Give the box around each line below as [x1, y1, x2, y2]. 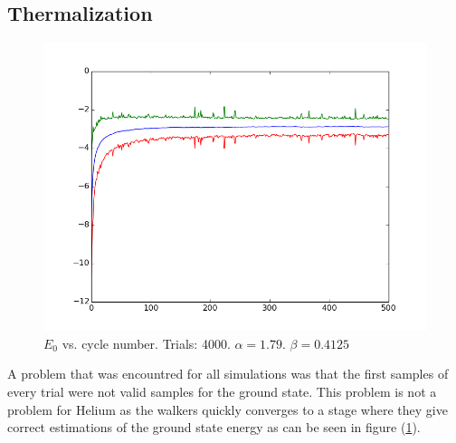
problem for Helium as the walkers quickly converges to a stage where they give [7, 400, 448, 419]
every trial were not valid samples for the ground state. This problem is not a [7, 381, 437, 400]
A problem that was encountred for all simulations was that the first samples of [7, 364, 449, 383]
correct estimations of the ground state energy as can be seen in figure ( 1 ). [7, 418, 421, 437]
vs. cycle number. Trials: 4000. [62, 333, 231, 352]
